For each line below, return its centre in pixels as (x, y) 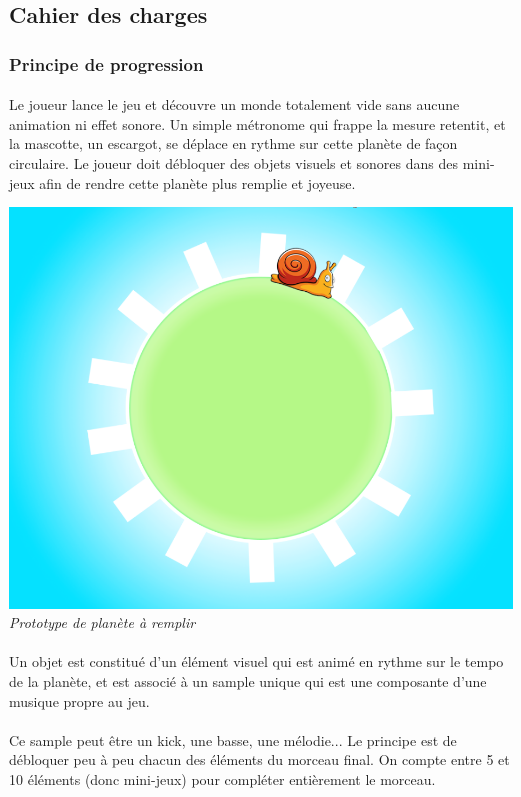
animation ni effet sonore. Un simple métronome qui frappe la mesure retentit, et (257, 123)
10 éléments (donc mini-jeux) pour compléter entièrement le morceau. (222, 779)
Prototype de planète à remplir (102, 622)
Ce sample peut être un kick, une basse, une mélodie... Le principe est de (233, 739)
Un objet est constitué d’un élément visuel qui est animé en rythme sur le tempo (256, 661)
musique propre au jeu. (79, 700)
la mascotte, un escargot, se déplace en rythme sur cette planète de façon (233, 143)
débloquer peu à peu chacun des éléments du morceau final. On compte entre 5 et (259, 759)
